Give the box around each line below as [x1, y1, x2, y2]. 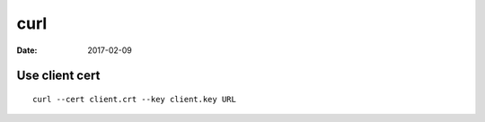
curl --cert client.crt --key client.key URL [32, 94, 237, 104]
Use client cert [16, 68, 101, 83]
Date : [16, 45, 38, 56]
